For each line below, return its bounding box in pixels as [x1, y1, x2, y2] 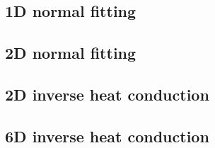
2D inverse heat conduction [5, 83, 209, 105]
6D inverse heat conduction [5, 125, 209, 147]
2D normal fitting [5, 42, 136, 64]
